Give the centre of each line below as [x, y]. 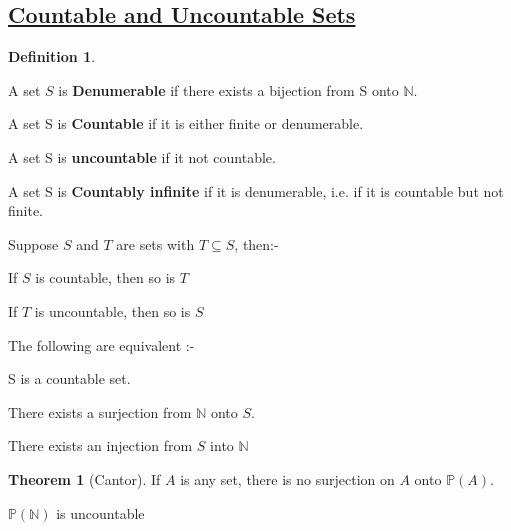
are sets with [155, 243]
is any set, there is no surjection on [287, 478]
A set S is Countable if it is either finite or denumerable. [186, 123]
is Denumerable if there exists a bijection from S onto [228, 89]
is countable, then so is [105, 277]
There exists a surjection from [100, 411]
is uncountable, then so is [112, 310]
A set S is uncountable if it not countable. [142, 156]
